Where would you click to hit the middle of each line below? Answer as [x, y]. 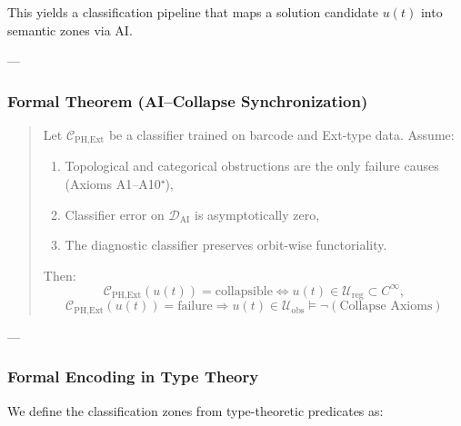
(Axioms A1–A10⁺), [119, 184]
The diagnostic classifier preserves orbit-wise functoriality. [226, 245]
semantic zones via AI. [70, 30]
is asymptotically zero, [257, 214]
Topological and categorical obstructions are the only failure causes [252, 166]
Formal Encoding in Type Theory [133, 376]
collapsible [244, 291]
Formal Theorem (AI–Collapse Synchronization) [188, 100]
